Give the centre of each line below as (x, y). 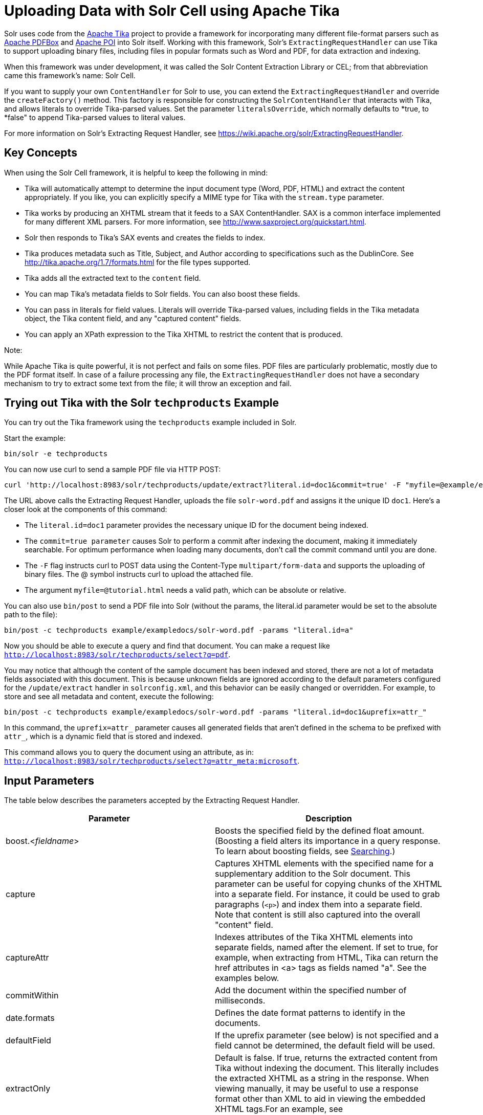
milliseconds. (240, 1001)
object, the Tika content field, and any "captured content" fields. (133, 318)
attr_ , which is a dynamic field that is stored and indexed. (103, 737)
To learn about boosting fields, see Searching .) (305, 851)
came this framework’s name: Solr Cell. (70, 75)
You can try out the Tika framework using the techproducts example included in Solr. (150, 422)
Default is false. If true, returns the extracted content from (326, 1058)
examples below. (247, 978)
